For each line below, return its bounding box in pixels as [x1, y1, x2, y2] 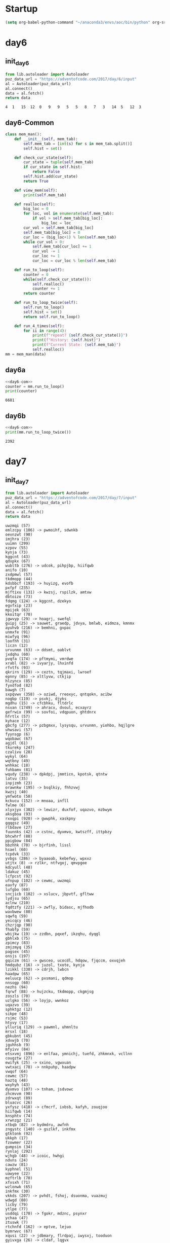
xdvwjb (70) [5, 1038, 30, 1043]
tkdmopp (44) [5, 577, 33, 582]
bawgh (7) [5, 688, 26, 693]
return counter [23, 291, 56, 296]
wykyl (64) [5, 754, 28, 759]
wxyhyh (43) [5, 1082, 30, 1088]
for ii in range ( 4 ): [23, 328, 67, 333]
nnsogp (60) [5, 980, 30, 985]
